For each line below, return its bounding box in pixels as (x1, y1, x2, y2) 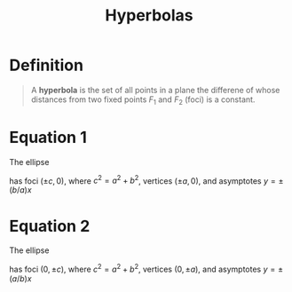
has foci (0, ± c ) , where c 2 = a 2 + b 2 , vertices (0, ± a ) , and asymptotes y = (9, 263, 276, 274)
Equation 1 (9, 127, 87, 147)
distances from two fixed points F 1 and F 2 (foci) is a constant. (30, 94, 256, 107)
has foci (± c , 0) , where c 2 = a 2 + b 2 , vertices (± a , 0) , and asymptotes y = (9, 174, 277, 186)
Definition (9, 55, 84, 75)
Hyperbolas (105, 5, 193, 26)
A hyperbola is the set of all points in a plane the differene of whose (30, 84, 280, 95)
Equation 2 (9, 216, 91, 236)
